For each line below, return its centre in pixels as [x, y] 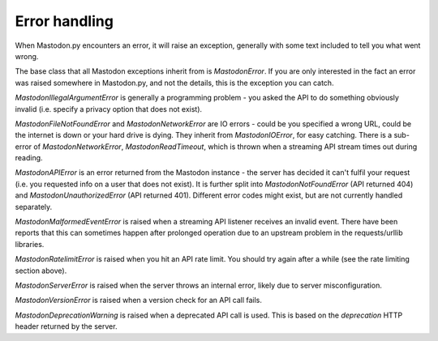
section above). [41, 271]
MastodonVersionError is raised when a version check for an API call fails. [139, 301]
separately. [34, 207]
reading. [29, 158]
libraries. [30, 244]
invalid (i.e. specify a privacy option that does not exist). [109, 109]
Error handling [64, 21]
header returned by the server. [66, 326]
